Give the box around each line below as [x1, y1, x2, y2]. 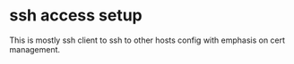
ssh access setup [9, 5, 143, 26]
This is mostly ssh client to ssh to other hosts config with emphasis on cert [9, 35, 285, 45]
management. [9, 44, 61, 54]
